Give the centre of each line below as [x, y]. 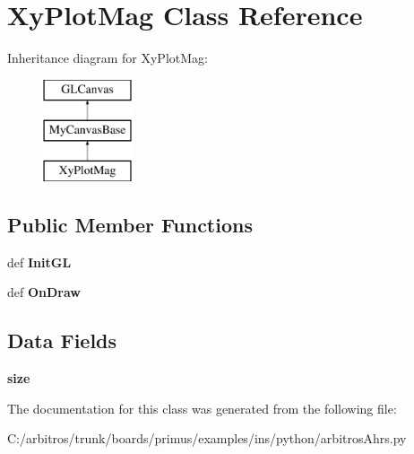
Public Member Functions [130, 225]
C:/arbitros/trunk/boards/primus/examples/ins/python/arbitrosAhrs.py [207, 438]
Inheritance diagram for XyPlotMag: [108, 58]
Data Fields [62, 340]
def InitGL [39, 262]
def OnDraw [44, 292]
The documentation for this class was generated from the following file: [202, 408]
